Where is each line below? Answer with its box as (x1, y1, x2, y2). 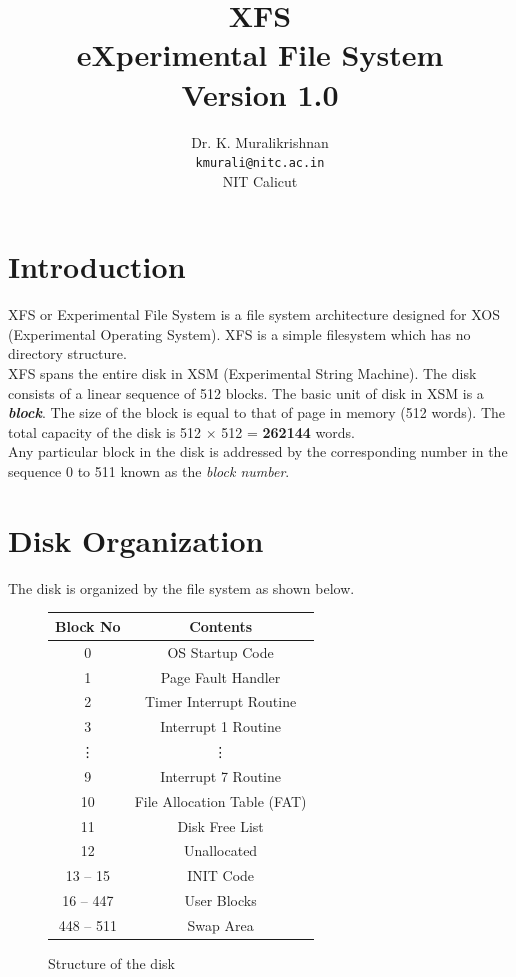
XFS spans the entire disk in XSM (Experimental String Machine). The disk (8, 363, 477, 384)
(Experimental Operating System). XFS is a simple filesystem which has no (8, 323, 471, 344)
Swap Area (187, 914, 254, 935)
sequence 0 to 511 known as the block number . (8, 461, 290, 482)
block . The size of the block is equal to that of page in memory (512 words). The (8, 402, 505, 423)
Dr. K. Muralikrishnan (191, 131, 329, 152)
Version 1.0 (181, 73, 339, 114)
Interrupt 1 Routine (160, 716, 282, 737)
